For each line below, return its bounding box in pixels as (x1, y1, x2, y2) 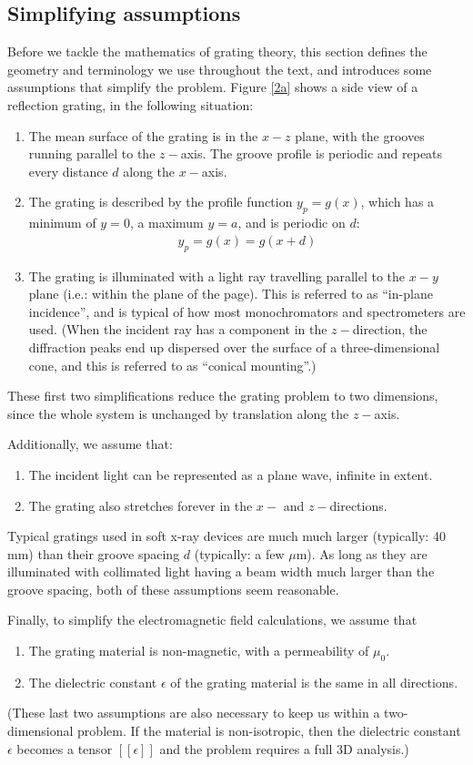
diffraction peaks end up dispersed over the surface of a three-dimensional (28, 337, 440, 356)
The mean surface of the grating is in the (28, 126, 258, 145)
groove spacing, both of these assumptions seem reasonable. (7, 579, 339, 598)
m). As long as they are (296, 544, 428, 563)
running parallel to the (28, 144, 156, 163)
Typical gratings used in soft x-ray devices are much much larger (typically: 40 (7, 526, 446, 546)
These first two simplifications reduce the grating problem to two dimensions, (7, 386, 438, 405)
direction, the (352, 320, 428, 339)
